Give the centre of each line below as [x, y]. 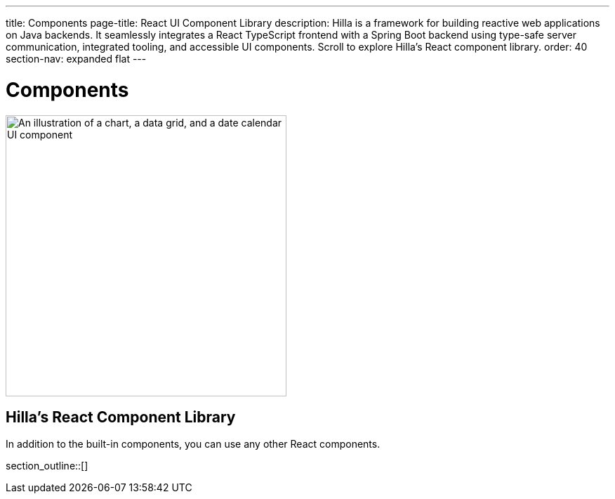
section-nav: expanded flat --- [76, 59]
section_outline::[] [47, 466]
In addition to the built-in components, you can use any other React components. [193, 444]
